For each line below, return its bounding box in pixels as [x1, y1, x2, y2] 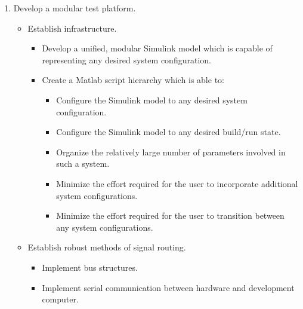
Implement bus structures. [42, 261, 138, 273]
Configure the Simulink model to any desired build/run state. [56, 126, 281, 138]
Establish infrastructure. [27, 22, 117, 34]
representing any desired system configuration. [42, 53, 211, 66]
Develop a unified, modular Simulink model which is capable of [42, 42, 273, 54]
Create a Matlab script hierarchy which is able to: [42, 74, 224, 86]
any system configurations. [56, 221, 153, 233]
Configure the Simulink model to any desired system [56, 93, 248, 106]
